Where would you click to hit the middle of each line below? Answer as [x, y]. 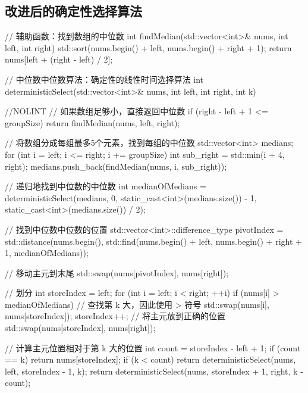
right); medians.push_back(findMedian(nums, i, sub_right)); [116, 166]
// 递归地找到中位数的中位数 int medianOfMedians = [106, 186]
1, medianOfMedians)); [47, 253]
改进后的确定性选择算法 [73, 11]
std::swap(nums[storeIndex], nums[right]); [80, 328]
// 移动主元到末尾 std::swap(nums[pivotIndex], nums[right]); [117, 272]
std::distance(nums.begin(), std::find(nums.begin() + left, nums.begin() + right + [153, 241]
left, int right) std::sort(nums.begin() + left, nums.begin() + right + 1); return [148, 47]
